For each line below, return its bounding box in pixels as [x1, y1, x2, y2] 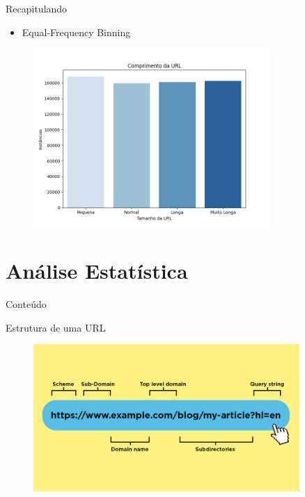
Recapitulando [6, 1, 68, 15]
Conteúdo [6, 297, 47, 311]
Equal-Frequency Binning [22, 24, 131, 39]
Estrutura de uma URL [6, 320, 106, 334]
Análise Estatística [6, 256, 188, 285]
